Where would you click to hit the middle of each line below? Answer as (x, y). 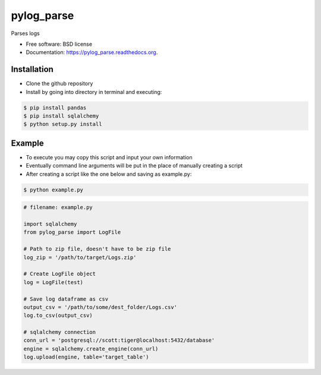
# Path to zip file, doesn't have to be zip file (97, 249)
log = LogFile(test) (53, 282)
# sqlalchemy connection (60, 332)
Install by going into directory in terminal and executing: (94, 92)
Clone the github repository (59, 84)
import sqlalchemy (50, 224)
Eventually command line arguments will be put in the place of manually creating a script (134, 166)
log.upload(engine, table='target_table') (86, 357)
